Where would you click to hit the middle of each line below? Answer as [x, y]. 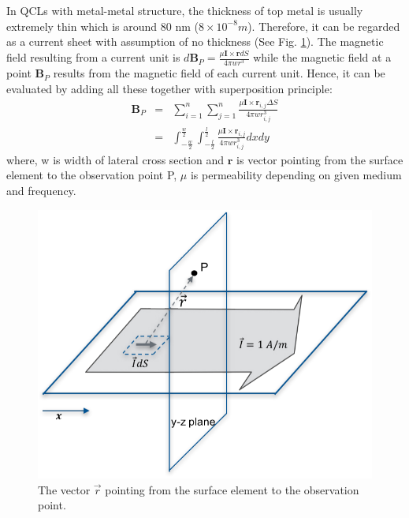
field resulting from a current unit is [93, 57]
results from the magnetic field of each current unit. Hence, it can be [219, 73]
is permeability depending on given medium [296, 175]
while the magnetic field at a [322, 57]
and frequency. [41, 191]
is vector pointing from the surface [320, 159]
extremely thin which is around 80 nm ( [102, 26]
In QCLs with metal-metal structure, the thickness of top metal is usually [185, 10]
